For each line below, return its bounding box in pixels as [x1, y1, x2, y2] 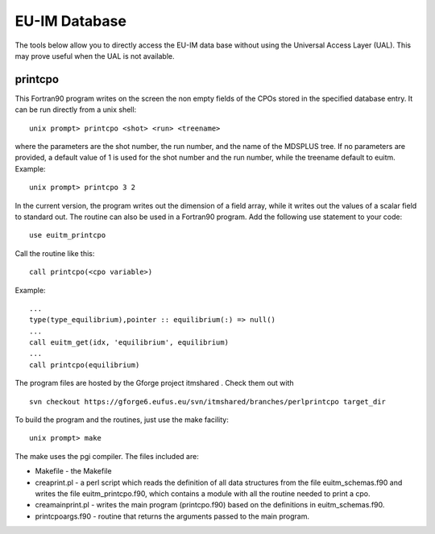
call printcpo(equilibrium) [29, 360, 140, 370]
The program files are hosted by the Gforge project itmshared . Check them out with [14, 379, 294, 388]
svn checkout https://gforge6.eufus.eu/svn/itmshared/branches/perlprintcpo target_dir [29, 397, 387, 406]
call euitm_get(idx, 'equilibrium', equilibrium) [29, 338, 230, 347]
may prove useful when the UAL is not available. [14, 51, 175, 60]
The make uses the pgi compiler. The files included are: [14, 451, 199, 461]
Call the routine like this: [14, 248, 95, 258]
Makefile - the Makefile [35, 466, 112, 476]
